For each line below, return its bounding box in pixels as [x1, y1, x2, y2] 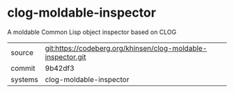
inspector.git [45, 52, 86, 62]
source [10, 47, 33, 57]
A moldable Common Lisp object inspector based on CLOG [7, 28, 177, 36]
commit [10, 63, 36, 73]
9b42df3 [45, 63, 75, 73]
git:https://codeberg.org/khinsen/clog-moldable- [45, 43, 208, 53]
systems [10, 74, 38, 84]
